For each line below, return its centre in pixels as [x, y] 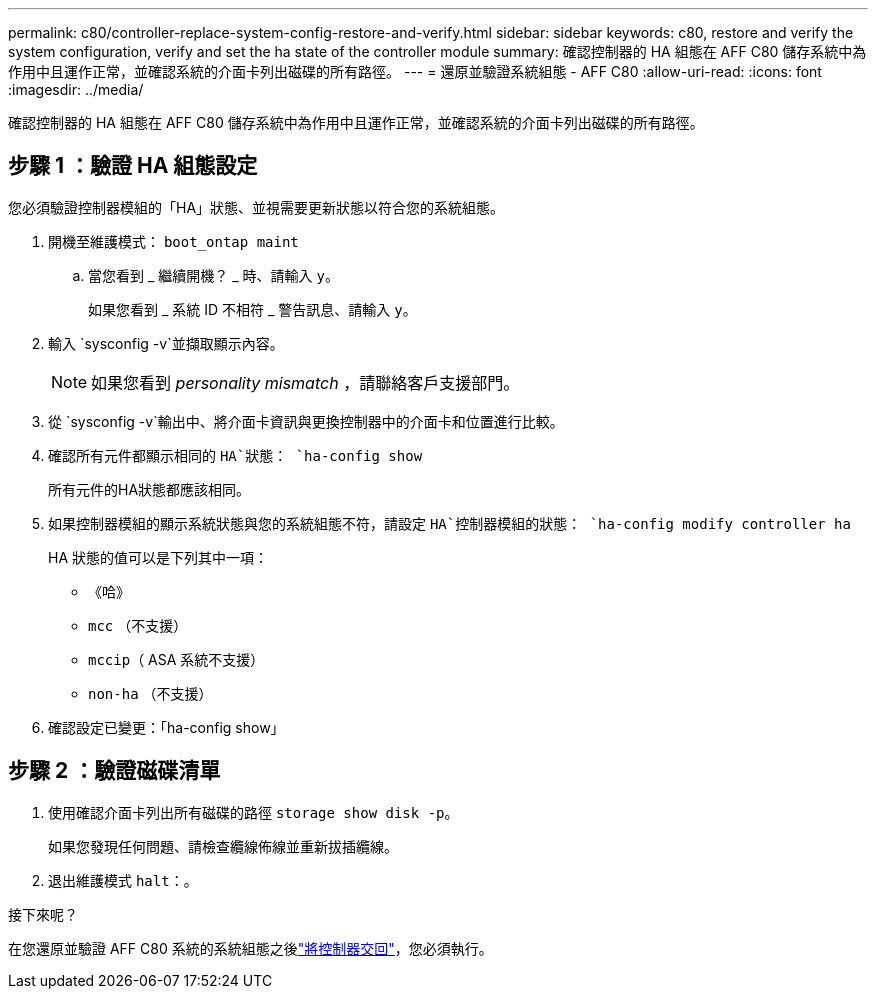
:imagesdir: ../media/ [76, 89]
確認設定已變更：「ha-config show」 [166, 727]
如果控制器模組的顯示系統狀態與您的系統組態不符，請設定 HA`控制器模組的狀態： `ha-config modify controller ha [449, 523]
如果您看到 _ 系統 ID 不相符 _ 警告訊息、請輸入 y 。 [252, 309]
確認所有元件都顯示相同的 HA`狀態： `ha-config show [235, 455]
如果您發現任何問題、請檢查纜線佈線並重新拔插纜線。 [223, 846]
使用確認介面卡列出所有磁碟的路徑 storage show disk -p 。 [253, 812]
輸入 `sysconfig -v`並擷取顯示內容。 [166, 343]
